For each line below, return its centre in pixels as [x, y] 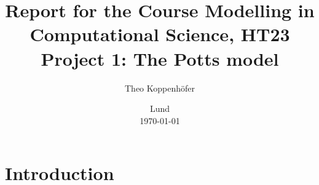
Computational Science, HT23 [160, 34]
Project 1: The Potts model [160, 58]
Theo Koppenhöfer [159, 88]
